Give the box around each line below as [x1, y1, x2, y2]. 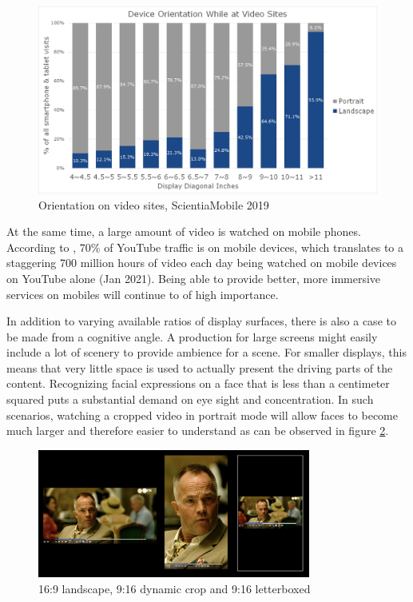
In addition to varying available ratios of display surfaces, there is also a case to [6, 313, 396, 329]
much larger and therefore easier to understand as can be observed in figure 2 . [6, 422, 389, 439]
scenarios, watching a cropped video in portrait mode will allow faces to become [6, 406, 398, 423]
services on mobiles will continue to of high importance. [6, 285, 279, 302]
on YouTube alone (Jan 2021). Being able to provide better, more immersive [6, 269, 381, 286]
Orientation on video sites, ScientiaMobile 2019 [38, 196, 269, 213]
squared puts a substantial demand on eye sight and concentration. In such [6, 391, 374, 408]
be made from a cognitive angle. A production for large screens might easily [6, 328, 378, 345]
